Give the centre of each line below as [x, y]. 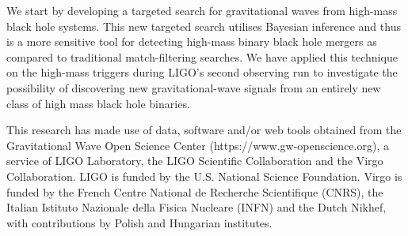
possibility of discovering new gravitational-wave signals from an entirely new [194, 87]
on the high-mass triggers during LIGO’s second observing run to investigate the [202, 72]
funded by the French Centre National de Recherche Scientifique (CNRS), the [195, 191]
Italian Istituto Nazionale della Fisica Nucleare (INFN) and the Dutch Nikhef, [196, 207]
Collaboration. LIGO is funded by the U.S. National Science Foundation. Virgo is [204, 176]
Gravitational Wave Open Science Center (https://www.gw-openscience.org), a [198, 145]
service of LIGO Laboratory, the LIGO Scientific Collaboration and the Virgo [195, 161]
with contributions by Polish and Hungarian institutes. [139, 222]
